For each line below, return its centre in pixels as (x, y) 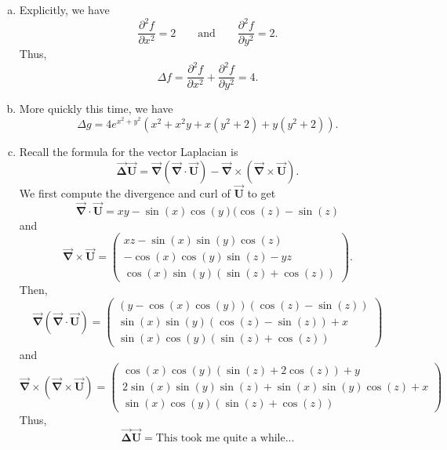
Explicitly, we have (64, 9)
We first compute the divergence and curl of (125, 192)
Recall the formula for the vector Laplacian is (129, 151)
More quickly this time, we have (96, 109)
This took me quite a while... (225, 438)
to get (262, 192)
